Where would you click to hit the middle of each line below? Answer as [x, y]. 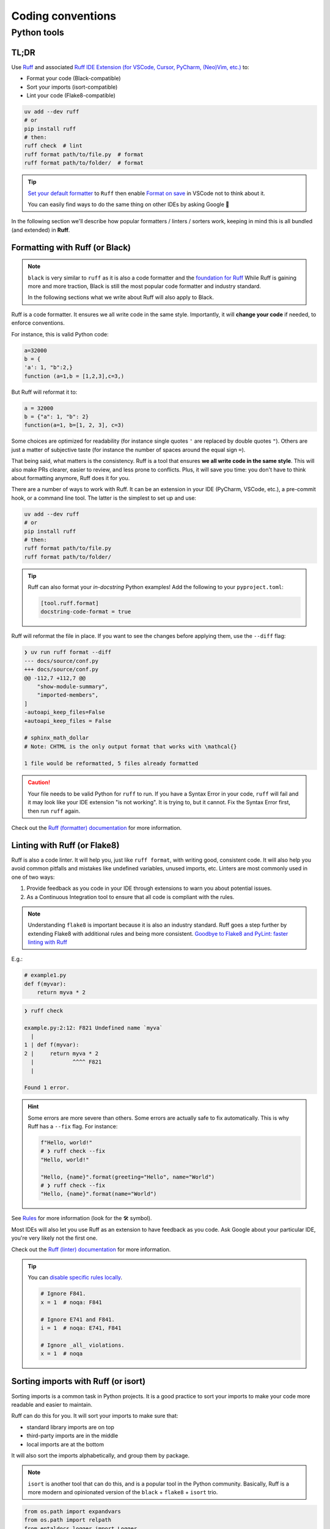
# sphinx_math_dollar [57, 738]
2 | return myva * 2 [61, 1053]
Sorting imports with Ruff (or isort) [79, 1381]
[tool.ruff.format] [70, 603]
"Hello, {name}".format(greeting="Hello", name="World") [128, 1177]
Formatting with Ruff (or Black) [71, 247]
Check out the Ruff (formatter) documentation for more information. [97, 828]
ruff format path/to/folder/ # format [84, 163]
